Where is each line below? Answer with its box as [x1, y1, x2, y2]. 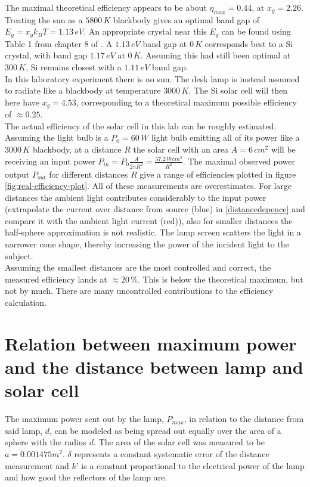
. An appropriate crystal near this [83, 25, 207, 38]
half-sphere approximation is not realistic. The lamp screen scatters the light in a [5, 226, 301, 238]
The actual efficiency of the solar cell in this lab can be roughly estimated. [5, 119, 277, 132]
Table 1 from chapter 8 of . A [5, 37, 113, 49]
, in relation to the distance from [184, 412, 304, 425]
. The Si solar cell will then [188, 84, 288, 97]
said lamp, [5, 424, 43, 436]
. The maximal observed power [182, 154, 296, 167]
